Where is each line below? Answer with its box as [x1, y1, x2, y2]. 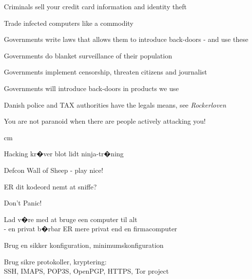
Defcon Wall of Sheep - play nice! [4, 165, 103, 175]
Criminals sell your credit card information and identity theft [4, 1, 187, 11]
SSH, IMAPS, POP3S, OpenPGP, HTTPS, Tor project [4, 266, 169, 276]
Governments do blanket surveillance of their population [4, 50, 172, 60]
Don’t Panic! [4, 198, 42, 208]
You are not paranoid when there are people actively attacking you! [4, 116, 206, 126]
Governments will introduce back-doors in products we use [4, 83, 179, 93]
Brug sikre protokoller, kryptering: [4, 256, 107, 266]
